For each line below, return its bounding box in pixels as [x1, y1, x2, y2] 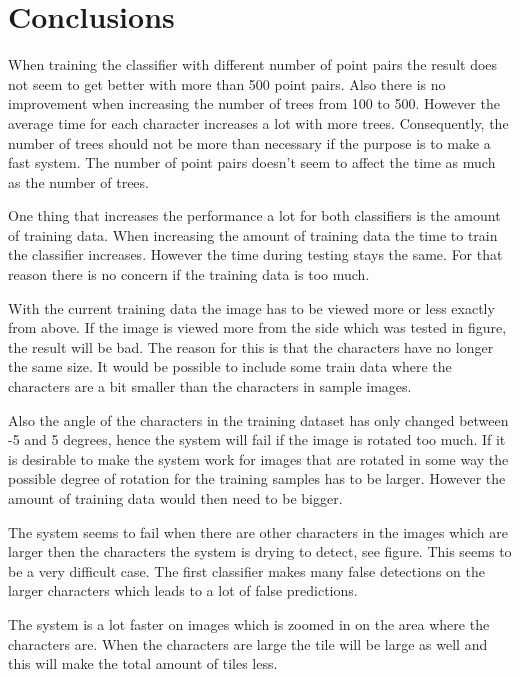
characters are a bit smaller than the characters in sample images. [8, 376, 412, 397]
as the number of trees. [8, 171, 149, 192]
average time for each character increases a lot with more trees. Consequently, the [8, 112, 509, 133]
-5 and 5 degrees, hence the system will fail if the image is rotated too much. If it [8, 429, 506, 450]
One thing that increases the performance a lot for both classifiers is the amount [8, 205, 501, 226]
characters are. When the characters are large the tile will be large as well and [8, 633, 488, 654]
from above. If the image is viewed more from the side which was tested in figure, [8, 317, 507, 338]
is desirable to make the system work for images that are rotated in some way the [8, 448, 509, 469]
